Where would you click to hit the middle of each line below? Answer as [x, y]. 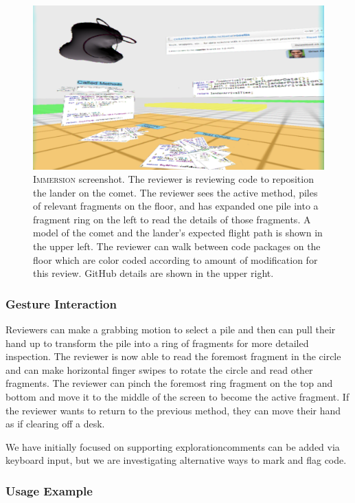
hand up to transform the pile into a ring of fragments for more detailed [157, 343]
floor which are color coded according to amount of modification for [175, 259]
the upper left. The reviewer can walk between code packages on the [177, 246]
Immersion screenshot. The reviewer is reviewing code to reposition [173, 179]
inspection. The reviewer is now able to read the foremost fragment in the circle [173, 356]
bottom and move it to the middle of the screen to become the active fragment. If [177, 397]
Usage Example [49, 490]
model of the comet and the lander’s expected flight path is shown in [178, 233]
